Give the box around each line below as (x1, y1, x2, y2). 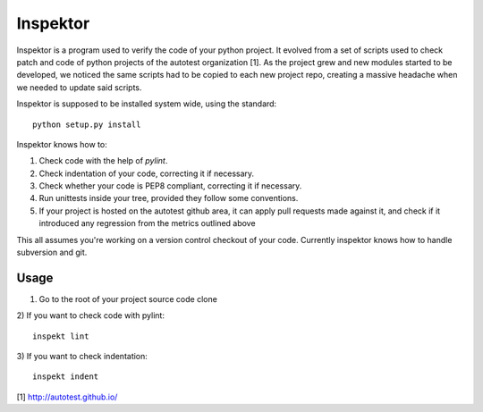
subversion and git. (16, 247, 88, 258)
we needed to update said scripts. (16, 81, 142, 93)
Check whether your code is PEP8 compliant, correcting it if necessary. (38, 181, 302, 191)
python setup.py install (32, 119, 141, 130)
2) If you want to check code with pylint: (16, 310, 165, 321)
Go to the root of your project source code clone (38, 293, 218, 304)
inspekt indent (32, 372, 99, 382)
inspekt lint (32, 331, 89, 341)
